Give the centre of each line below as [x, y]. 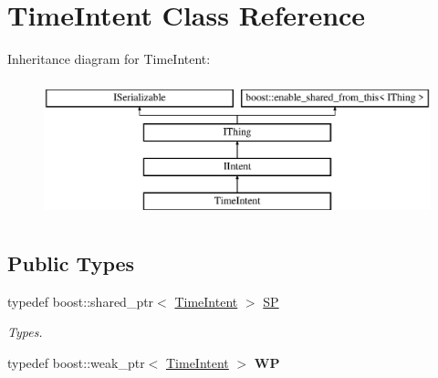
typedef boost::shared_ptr [81, 301]
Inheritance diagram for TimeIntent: [109, 59]
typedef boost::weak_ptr [76, 362]
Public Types [71, 262]
